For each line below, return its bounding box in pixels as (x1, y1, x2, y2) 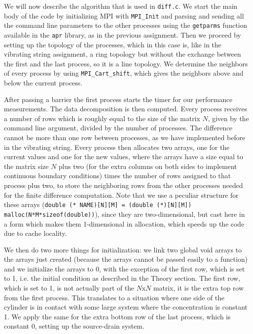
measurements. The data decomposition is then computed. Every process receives (4, 104, 247, 114)
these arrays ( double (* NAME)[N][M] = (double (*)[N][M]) (4, 199, 192, 209)
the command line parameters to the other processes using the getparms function (4, 20, 248, 30)
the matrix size (4, 161, 49, 171)
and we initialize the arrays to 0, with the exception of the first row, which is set (4, 263, 245, 273)
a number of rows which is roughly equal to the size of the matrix (4, 113, 200, 123)
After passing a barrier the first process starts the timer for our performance (4, 94, 232, 104)
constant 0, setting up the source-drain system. (4, 321, 145, 331)
